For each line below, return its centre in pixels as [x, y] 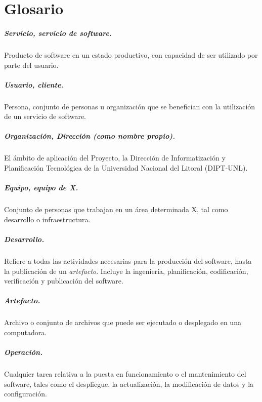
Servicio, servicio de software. [58, 33]
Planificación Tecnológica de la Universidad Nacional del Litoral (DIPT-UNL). [126, 168]
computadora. [26, 332]
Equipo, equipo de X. [41, 188]
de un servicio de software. [45, 116]
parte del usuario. [31, 65]
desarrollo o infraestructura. [47, 219]
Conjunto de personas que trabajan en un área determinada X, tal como [116, 209]
